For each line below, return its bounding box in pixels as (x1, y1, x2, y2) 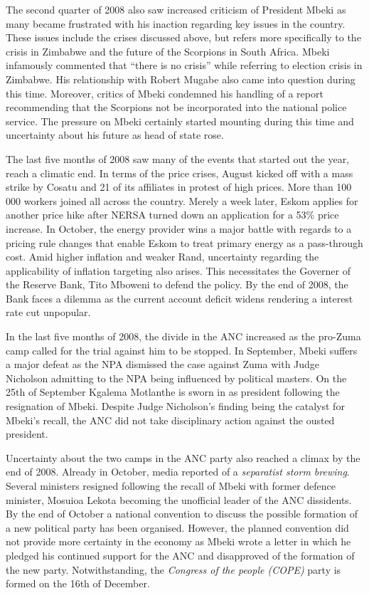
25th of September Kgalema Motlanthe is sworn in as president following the (6, 384, 340, 399)
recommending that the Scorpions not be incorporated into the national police (6, 100, 347, 115)
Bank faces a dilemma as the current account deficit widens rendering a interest (6, 290, 353, 305)
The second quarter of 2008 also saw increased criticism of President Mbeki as (6, 2, 346, 16)
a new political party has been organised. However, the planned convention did (6, 520, 349, 535)
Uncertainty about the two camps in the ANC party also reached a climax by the (6, 450, 360, 465)
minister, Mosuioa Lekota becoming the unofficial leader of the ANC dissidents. (6, 492, 352, 507)
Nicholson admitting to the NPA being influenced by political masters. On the (6, 370, 347, 385)
